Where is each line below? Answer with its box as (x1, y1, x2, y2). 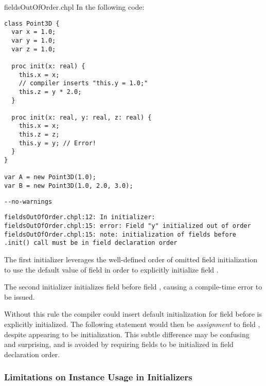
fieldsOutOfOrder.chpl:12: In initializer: (4, 214, 155, 221)
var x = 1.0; (11, 28, 56, 36)
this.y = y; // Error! (19, 139, 96, 147)
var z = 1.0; (11, 45, 56, 53)
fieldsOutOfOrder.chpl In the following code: (4, 2, 145, 12)
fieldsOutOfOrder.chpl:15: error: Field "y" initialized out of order (4, 222, 251, 230)
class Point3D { (4, 20, 60, 27)
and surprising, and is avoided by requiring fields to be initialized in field (4, 339, 234, 350)
